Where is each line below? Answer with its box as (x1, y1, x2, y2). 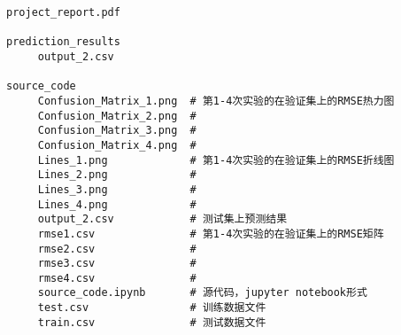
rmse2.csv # (37, 242, 197, 255)
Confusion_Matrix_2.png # (37, 109, 197, 122)
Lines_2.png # (37, 168, 197, 182)
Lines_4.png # (37, 198, 197, 211)
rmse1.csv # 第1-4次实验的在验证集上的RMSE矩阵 (37, 227, 384, 240)
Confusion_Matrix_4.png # (37, 138, 197, 152)
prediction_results (6, 35, 120, 49)
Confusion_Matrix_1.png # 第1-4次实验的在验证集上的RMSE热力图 (37, 94, 395, 107)
